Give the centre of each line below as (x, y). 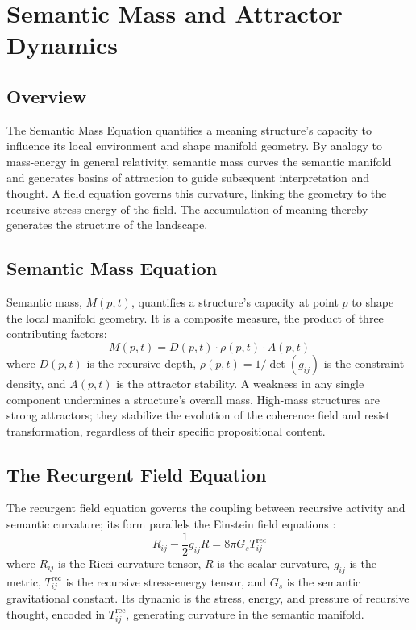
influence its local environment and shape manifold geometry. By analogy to (194, 146)
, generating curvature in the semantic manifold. (245, 613)
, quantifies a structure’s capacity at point (235, 302)
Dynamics (62, 45)
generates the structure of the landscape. (107, 225)
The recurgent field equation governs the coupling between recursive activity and (206, 508)
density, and (36, 383)
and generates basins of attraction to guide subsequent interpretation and (188, 177)
